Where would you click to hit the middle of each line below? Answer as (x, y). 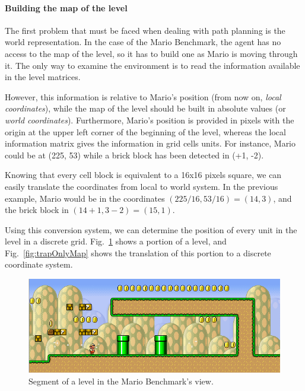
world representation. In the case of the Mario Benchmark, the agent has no (143, 42)
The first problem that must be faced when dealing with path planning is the (145, 30)
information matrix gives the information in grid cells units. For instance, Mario (150, 143)
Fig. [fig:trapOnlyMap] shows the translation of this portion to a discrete (138, 252)
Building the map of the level (66, 7)
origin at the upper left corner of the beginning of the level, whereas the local (145, 131)
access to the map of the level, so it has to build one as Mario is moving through (151, 53)
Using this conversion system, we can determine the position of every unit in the (151, 229)
